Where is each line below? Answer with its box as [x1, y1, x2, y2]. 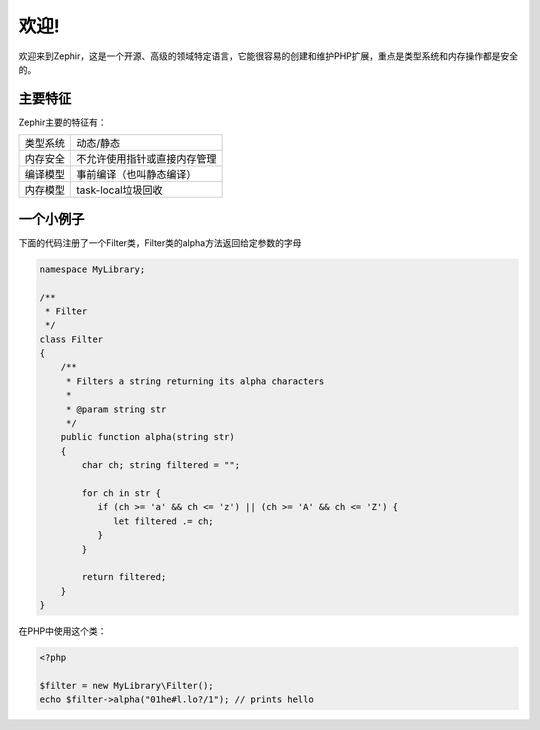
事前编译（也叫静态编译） [76, 168, 197, 182]
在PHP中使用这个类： [18, 625, 107, 637]
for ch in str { [81, 487, 162, 499]
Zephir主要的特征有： [18, 116, 107, 128]
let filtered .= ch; [113, 515, 214, 527]
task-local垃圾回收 [76, 183, 164, 197]
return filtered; [81, 571, 167, 583]
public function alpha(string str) [60, 431, 235, 443]
